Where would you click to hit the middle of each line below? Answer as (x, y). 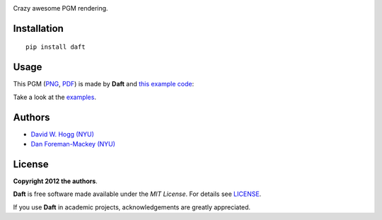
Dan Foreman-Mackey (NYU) (73, 144)
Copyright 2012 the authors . (56, 181)
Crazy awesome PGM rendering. (61, 8)
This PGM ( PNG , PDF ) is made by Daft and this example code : (104, 84)
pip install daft (56, 47)
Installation (38, 28)
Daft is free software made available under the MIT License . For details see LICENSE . (137, 194)
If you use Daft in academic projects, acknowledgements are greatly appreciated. (132, 207)
